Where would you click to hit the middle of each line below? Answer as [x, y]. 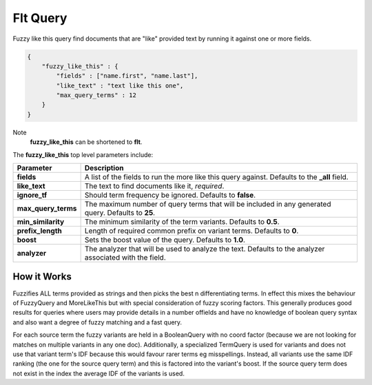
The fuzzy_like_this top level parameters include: [83, 154]
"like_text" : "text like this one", [120, 85]
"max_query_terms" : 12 [96, 95]
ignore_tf [32, 195]
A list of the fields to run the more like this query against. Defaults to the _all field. [216, 177]
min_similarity [41, 222]
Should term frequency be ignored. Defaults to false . [170, 195]
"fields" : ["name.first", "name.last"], [127, 76]
